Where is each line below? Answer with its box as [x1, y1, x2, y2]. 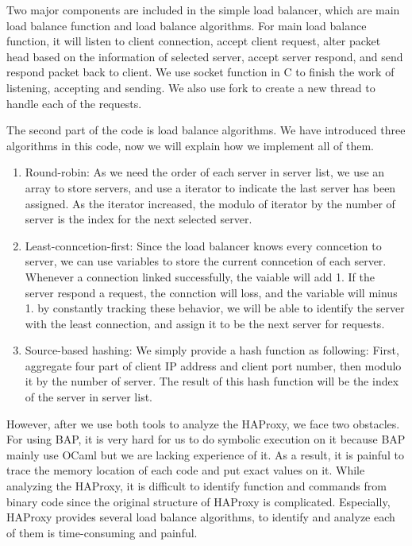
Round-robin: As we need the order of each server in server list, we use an [25, 164, 385, 180]
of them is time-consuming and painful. [6, 524, 198, 540]
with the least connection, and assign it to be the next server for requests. [25, 315, 385, 331]
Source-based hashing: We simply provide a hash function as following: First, [25, 342, 399, 358]
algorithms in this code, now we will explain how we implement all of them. [6, 137, 374, 153]
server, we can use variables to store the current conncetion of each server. [25, 253, 387, 269]
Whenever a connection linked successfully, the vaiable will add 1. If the [25, 268, 375, 285]
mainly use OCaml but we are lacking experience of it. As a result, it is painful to [6, 446, 404, 463]
